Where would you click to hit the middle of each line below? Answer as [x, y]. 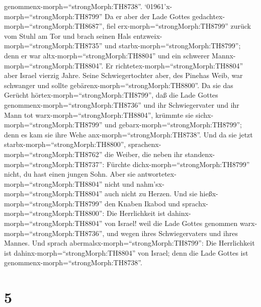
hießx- [209, 194]
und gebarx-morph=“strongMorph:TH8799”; [173, 125]
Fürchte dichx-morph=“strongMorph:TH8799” [178, 164]
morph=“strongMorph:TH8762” [53, 154]
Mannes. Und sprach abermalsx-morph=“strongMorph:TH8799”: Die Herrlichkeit [129, 243]
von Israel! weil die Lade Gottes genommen [171, 223]
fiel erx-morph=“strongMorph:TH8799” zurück [179, 26]
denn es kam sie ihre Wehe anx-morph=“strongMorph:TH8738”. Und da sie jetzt [128, 134]
